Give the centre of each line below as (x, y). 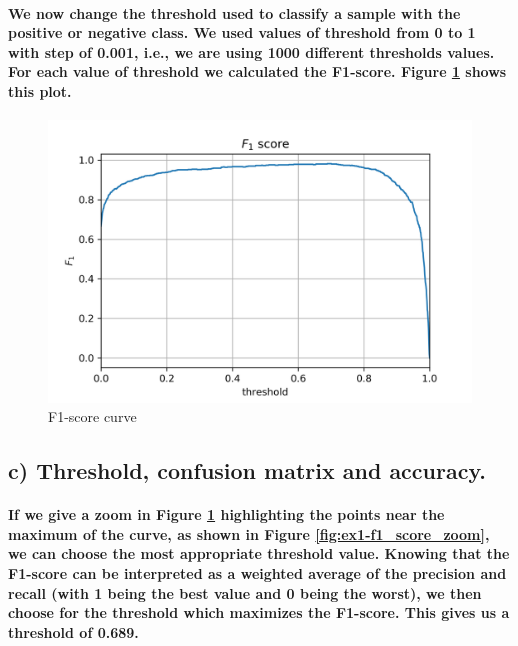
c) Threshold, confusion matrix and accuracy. (247, 470)
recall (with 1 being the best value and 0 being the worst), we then (245, 592)
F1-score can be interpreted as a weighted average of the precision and (257, 572)
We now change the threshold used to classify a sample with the (234, 12)
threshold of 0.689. (73, 631)
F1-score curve (92, 416)
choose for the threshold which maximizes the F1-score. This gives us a (259, 612)
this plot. (40, 90)
